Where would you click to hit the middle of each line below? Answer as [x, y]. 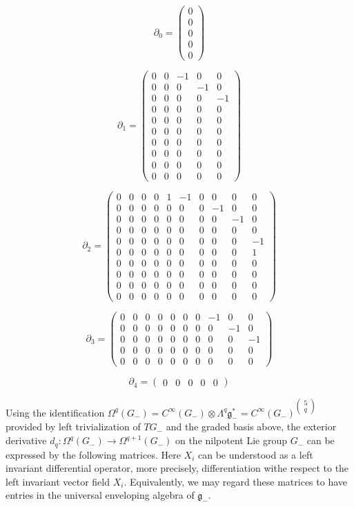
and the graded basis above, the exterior [251, 427]
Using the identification [55, 412]
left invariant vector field [58, 481]
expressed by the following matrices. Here [93, 454]
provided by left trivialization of [73, 427]
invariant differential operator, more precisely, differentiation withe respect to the [177, 468]
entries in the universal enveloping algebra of [100, 495]
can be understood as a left [255, 454]
